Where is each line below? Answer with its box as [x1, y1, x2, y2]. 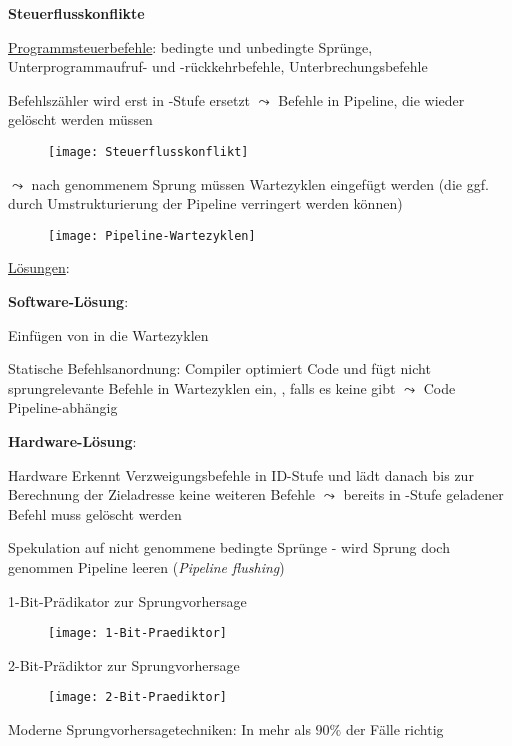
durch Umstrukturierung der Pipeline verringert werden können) [8, 193, 403, 214]
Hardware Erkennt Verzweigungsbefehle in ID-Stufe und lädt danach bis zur [8, 464, 474, 485]
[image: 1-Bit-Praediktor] [48, 626, 227, 641]
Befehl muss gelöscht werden [8, 503, 182, 524]
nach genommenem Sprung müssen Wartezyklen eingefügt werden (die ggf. [31, 173, 489, 194]
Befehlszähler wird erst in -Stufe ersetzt [8, 89, 251, 110]
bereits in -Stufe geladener [343, 484, 504, 505]
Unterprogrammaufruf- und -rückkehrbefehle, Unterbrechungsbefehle [8, 56, 428, 77]
